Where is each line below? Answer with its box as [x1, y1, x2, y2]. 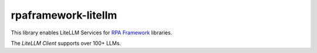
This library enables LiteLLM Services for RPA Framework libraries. [11, 29, 173, 36]
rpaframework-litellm [11, 9, 117, 22]
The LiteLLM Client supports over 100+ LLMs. [11, 40, 122, 47]
